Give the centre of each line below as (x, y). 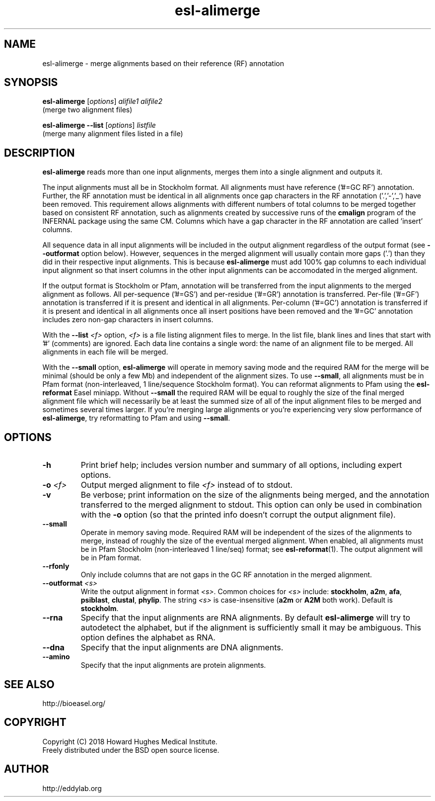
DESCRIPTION (39, 153)
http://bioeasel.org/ (74, 703)
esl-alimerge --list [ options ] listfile (99, 125)
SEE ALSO (29, 684)
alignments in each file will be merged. (105, 352)
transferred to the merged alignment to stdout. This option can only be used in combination (251, 505)
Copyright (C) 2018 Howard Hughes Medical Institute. (130, 741)
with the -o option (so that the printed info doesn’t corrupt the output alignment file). (238, 515)
